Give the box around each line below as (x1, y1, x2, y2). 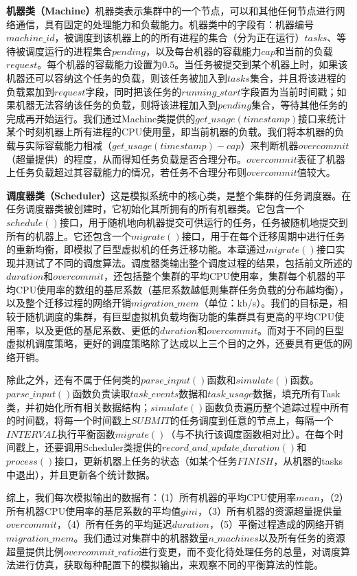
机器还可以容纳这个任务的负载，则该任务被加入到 (6, 70, 227, 85)
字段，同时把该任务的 (85, 84, 182, 98)
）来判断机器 (240, 137, 299, 152)
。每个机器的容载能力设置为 (37, 57, 163, 71)
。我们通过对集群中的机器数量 (73, 530, 209, 544)
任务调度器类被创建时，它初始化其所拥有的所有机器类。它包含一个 (6, 201, 304, 216)
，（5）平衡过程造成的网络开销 (209, 517, 344, 531)
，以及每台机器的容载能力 (146, 43, 262, 58)
